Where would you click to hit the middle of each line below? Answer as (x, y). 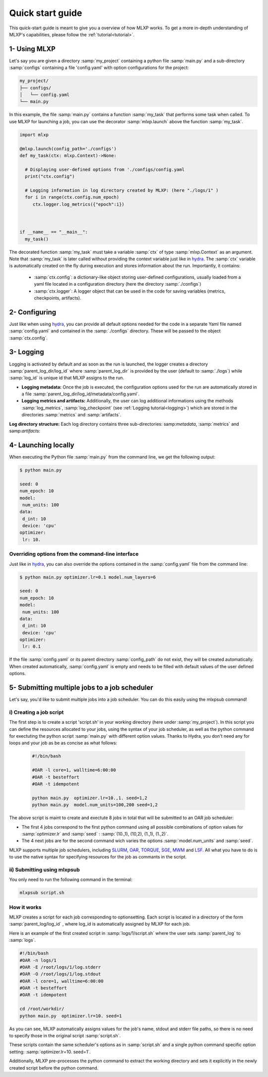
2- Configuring (33, 312)
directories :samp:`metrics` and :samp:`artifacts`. (71, 415)
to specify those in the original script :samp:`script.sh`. (65, 1036)
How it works (25, 907)
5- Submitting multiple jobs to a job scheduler (81, 688)
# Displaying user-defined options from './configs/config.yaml (105, 169)
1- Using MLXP (32, 49)
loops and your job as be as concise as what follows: (63, 743)
